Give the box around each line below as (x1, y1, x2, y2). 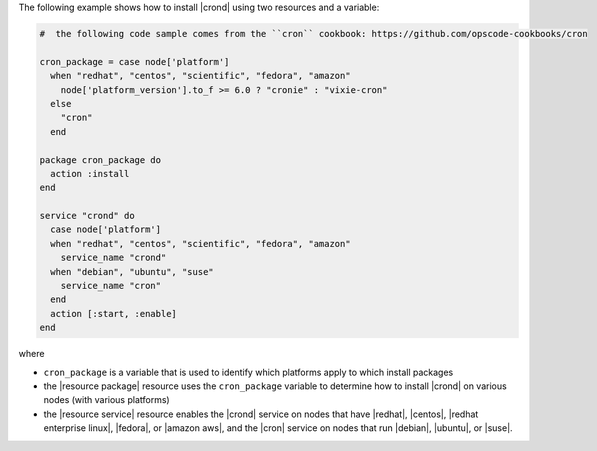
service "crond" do (39, 210, 135, 222)
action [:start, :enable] (50, 308, 177, 319)
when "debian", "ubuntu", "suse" (50, 266, 214, 277)
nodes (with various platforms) (43, 394, 170, 406)
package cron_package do (39, 154, 162, 165)
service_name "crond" (60, 252, 167, 264)
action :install (50, 168, 130, 179)
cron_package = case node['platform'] (39, 56, 230, 67)
